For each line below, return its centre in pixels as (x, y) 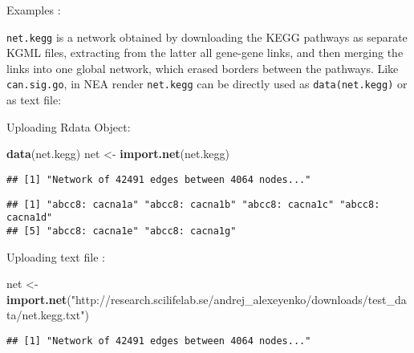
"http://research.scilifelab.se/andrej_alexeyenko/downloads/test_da (239, 299)
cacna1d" (30, 218)
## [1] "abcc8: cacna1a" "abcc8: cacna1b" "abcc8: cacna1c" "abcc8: (193, 204)
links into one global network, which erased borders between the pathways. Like (203, 68)
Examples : (34, 10)
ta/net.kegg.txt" (46, 315)
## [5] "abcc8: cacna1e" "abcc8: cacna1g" (122, 231)
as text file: (34, 100)
